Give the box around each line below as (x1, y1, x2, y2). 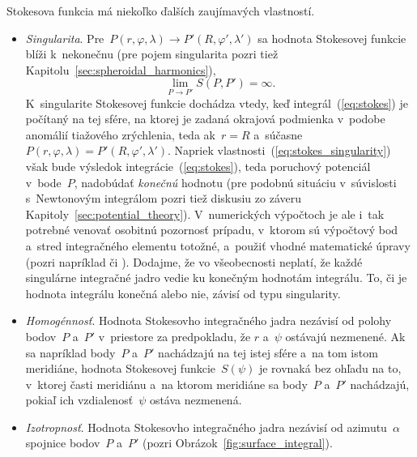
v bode (25, 173, 62, 190)
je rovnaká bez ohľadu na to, (258, 360, 402, 377)
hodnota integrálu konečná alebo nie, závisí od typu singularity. (25, 284, 341, 301)
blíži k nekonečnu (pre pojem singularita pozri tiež (25, 45, 279, 62)
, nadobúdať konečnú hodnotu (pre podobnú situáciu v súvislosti (74, 173, 397, 190)
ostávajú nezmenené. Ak (285, 327, 406, 344)
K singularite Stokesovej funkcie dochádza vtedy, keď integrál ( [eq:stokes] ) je (25, 94, 408, 111)
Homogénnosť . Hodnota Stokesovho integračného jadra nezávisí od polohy (25, 312, 392, 329)
